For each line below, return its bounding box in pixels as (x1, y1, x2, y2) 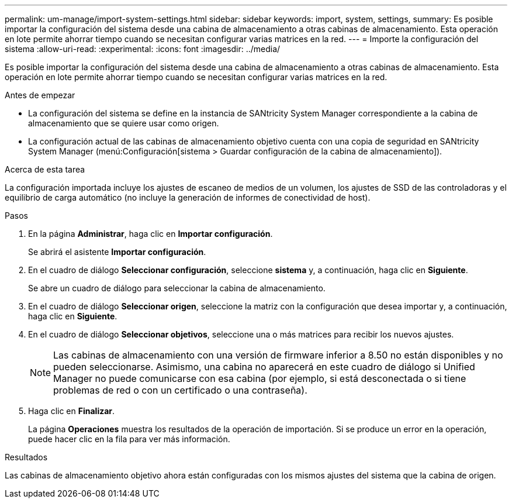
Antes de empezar (5, 90, 75, 100)
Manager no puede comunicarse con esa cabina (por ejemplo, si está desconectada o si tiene (53, 373, 466, 384)
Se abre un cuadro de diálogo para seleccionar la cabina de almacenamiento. (28, 283, 326, 293)
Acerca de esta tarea (5, 164, 85, 174)
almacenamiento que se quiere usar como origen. (28, 118, 219, 128)
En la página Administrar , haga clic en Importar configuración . (28, 229, 273, 239)
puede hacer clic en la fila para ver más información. (28, 434, 230, 444)
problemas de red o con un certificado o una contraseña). (53, 384, 307, 396)
